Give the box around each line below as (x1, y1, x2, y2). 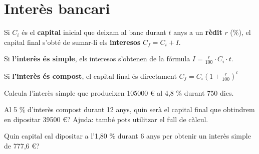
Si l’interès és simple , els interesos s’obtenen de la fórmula (4, 53, 190, 64)
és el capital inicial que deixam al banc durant (22, 27, 166, 37)
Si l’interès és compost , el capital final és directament (4, 70, 177, 81)
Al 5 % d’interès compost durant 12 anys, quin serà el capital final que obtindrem (4, 104, 255, 115)
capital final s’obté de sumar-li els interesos (4, 36, 141, 47)
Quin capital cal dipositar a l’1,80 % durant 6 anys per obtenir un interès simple (4, 131, 251, 141)
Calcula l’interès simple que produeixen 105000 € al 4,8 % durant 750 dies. (4, 87, 234, 98)
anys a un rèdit (173, 27, 222, 37)
